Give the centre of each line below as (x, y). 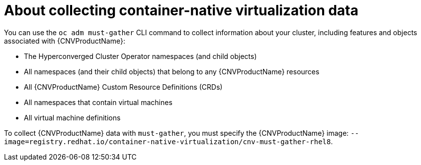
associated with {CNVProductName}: (65, 41)
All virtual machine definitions (72, 117)
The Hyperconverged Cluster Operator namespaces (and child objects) (140, 56)
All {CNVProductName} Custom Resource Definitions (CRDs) (123, 87)
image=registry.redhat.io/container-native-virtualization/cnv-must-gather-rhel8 (168, 141)
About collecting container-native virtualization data (181, 10)
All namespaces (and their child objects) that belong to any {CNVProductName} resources (172, 71)
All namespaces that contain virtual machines (98, 102)
